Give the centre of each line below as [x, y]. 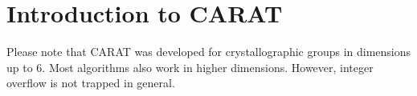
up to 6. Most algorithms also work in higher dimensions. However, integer [190, 67]
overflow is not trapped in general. [91, 83]
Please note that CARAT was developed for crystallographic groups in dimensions [209, 52]
